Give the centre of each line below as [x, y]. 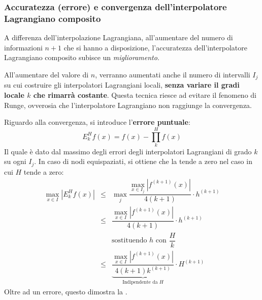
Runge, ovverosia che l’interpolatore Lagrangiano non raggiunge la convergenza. [128, 105]
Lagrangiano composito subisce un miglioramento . [82, 57]
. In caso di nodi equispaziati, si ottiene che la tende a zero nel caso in [143, 161]
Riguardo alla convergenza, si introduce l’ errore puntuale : [97, 122]
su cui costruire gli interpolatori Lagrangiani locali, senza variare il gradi [122, 85]
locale [14, 94]
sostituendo [129, 241]
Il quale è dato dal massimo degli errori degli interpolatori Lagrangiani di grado [128, 151]
